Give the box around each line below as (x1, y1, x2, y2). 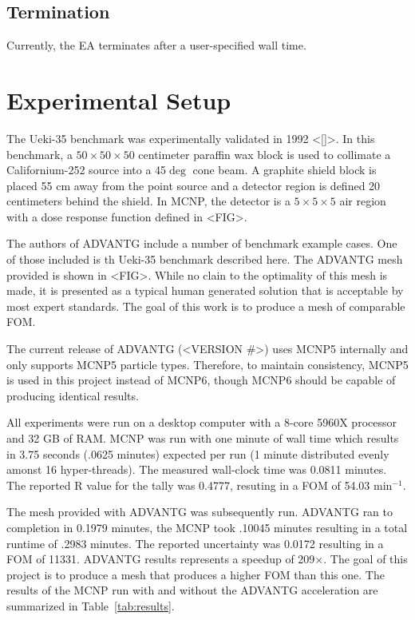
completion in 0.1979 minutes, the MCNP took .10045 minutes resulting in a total (6, 519, 408, 535)
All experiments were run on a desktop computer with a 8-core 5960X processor (6, 414, 397, 431)
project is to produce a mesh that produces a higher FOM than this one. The (6, 566, 385, 582)
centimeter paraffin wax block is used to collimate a (138, 145, 391, 162)
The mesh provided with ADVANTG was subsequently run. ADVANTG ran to (6, 503, 393, 520)
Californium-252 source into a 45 (6, 161, 167, 178)
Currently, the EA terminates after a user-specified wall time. (6, 37, 306, 54)
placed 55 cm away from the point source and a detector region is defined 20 (6, 177, 381, 193)
